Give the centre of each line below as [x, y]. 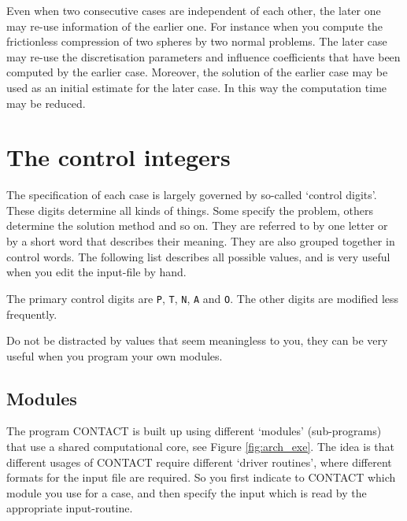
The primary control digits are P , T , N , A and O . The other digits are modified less [203, 298]
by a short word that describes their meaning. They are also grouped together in [201, 241]
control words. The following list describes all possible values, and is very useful [198, 256]
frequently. [32, 314]
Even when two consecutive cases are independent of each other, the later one [194, 10]
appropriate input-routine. [70, 508]
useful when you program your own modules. [115, 355]
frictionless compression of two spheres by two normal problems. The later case [197, 41]
